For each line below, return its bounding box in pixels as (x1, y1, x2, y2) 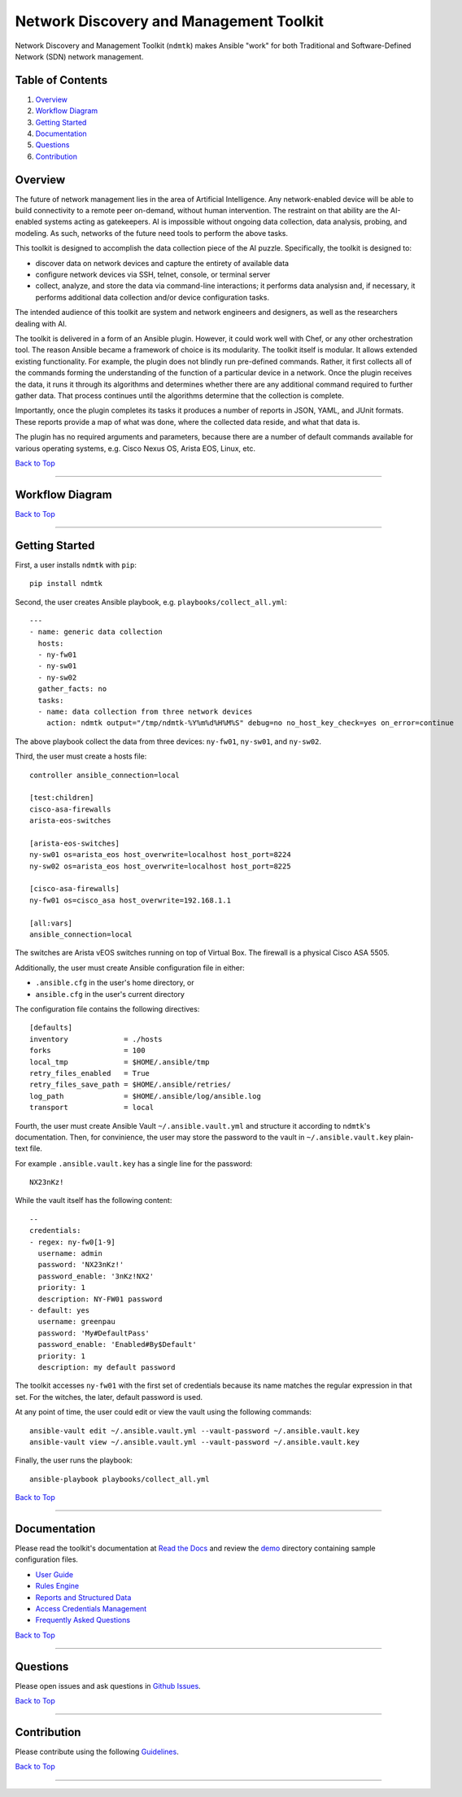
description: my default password (37, 1362, 176, 1371)
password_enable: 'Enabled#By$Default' (37, 1340, 197, 1349)
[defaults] (29, 1023, 73, 1033)
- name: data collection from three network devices (37, 707, 253, 716)
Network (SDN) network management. (15, 51, 144, 61)
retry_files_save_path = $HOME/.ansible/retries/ (29, 1080, 232, 1090)
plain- (394, 1132, 414, 1142)
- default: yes (29, 1305, 90, 1314)
